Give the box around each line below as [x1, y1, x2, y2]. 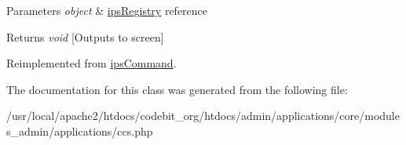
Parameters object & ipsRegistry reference [6, 2, 208, 18]
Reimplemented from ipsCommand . [6, 55, 177, 71]
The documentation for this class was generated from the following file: [6, 81, 348, 97]
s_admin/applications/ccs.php [6, 122, 153, 139]
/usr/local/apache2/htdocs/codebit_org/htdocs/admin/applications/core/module [6, 107, 400, 124]
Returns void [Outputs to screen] [6, 28, 164, 45]
